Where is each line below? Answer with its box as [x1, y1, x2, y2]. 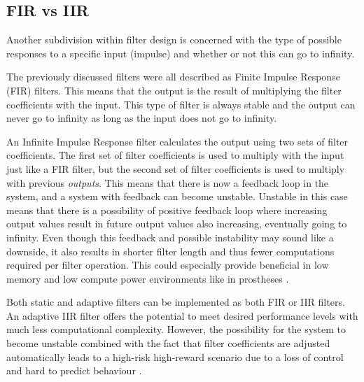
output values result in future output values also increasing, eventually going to [6, 216, 347, 231]
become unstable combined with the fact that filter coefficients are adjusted [6, 336, 330, 351]
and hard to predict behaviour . [6, 363, 142, 378]
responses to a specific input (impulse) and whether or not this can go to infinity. [6, 45, 355, 60]
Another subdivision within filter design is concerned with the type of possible [6, 32, 342, 47]
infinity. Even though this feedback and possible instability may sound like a [6, 229, 334, 244]
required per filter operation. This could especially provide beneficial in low [6, 257, 329, 272]
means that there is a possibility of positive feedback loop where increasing [6, 202, 328, 217]
